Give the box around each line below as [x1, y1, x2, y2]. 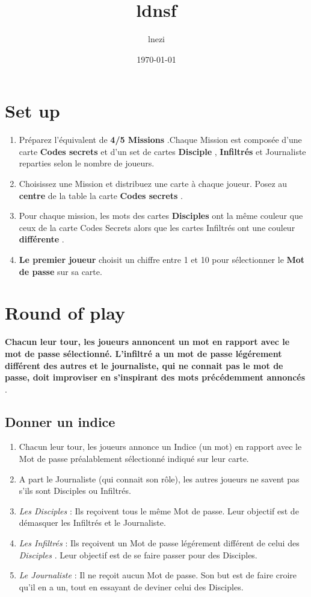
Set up [5, 98, 60, 123]
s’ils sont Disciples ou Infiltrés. [19, 484, 131, 497]
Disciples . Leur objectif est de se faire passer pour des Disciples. [19, 548, 257, 561]
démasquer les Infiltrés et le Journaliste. [19, 516, 166, 529]
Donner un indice [5, 412, 115, 431]
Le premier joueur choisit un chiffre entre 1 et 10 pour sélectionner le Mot [19, 253, 305, 265]
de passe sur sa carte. [19, 265, 102, 277]
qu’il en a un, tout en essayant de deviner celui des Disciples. [19, 580, 244, 593]
